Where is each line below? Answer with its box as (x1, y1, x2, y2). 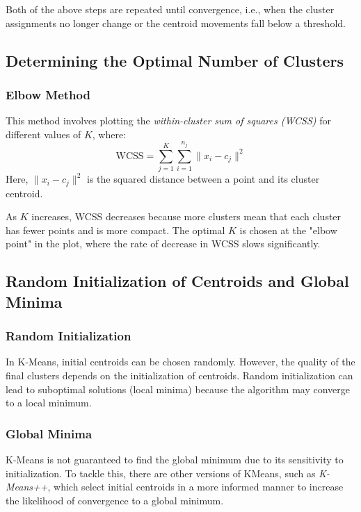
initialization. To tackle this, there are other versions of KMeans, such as (6, 465, 316, 480)
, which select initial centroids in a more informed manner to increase (47, 479, 344, 494)
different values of (6, 126, 81, 141)
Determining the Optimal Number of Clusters (6, 49, 344, 71)
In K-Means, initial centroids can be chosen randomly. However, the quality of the (6, 354, 355, 369)
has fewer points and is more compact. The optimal (6, 222, 225, 237)
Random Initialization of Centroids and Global (6, 270, 349, 292)
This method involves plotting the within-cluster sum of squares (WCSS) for (6, 113, 332, 128)
